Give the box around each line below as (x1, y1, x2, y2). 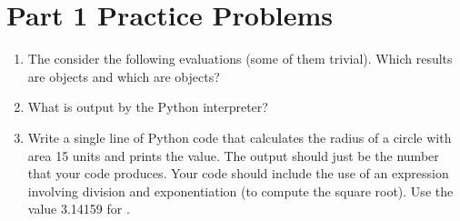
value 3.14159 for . (27, 199, 130, 218)
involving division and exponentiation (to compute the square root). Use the (27, 181, 454, 200)
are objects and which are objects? (27, 66, 220, 85)
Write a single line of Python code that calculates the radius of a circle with (27, 127, 452, 146)
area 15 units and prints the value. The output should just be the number (27, 146, 439, 165)
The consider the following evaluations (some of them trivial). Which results (27, 49, 453, 68)
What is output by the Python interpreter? (27, 97, 268, 116)
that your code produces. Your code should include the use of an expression (27, 164, 449, 183)
